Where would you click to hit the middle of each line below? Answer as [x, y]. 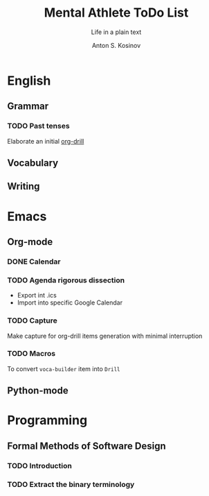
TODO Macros [31, 354]
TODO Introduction [40, 465]
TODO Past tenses [39, 126]
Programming [47, 420]
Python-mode [38, 391]
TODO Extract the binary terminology [71, 484]
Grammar [28, 106]
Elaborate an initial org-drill [46, 141]
